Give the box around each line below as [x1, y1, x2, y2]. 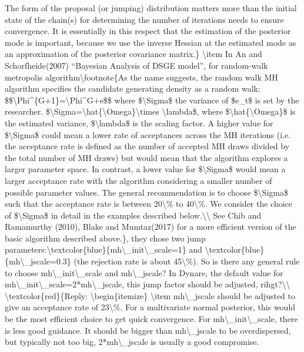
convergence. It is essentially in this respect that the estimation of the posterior [5, 25, 291, 37]
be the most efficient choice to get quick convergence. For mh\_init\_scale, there [5, 313, 298, 325]
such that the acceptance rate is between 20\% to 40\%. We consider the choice [5, 197, 293, 210]
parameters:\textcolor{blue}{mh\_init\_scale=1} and [5, 243, 202, 256]
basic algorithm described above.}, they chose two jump [5, 232, 206, 244]
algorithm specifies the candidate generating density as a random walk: [5, 82, 260, 95]
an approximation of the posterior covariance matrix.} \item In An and [5, 48, 262, 60]
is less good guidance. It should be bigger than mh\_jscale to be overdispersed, [5, 324, 291, 336]
